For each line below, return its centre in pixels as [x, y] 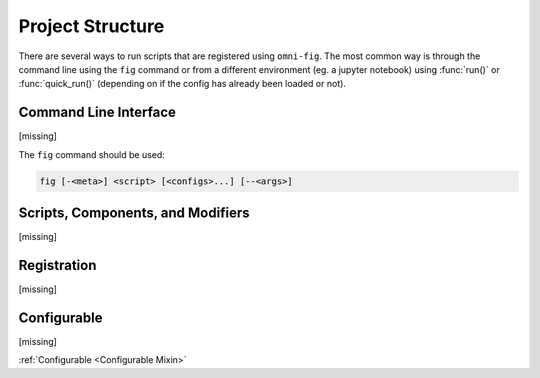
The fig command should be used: [91, 154]
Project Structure [91, 26]
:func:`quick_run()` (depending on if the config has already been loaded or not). [182, 84]
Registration [57, 265]
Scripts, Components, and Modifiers [134, 213]
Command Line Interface [97, 112]
